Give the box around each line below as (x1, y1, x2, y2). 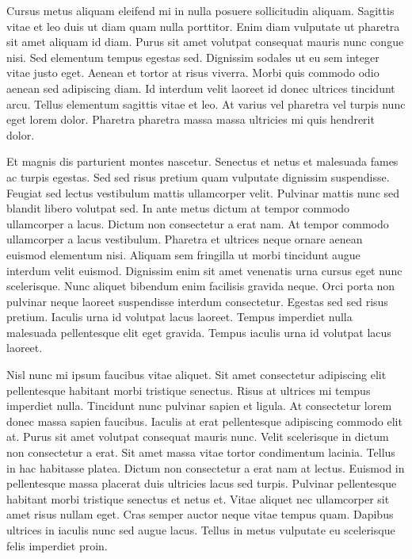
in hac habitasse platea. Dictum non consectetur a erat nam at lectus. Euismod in (6, 459, 405, 476)
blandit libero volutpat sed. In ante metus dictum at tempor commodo (6, 200, 350, 216)
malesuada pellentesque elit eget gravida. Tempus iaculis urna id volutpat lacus (6, 324, 391, 340)
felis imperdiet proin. (6, 537, 108, 553)
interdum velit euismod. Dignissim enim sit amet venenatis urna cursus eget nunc (6, 262, 402, 278)
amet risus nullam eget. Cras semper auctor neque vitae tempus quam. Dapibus (6, 506, 394, 523)
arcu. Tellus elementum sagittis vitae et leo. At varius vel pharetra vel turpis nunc (6, 95, 406, 112)
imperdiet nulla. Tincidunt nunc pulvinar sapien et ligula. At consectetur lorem (6, 397, 392, 414)
